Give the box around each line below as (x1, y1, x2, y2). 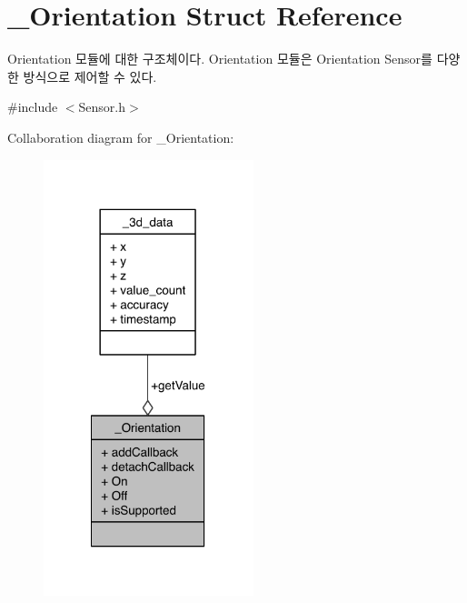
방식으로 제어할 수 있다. (23, 66, 157, 85)
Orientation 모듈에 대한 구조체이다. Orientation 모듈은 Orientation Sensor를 (7, 49, 432, 68)
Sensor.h (78, 97, 126, 116)
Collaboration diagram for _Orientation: (7, 127, 234, 146)
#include (7, 97, 58, 116)
